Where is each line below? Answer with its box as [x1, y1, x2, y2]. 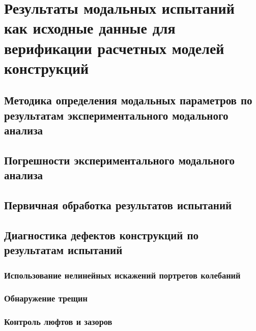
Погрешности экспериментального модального [4, 152, 235, 168]
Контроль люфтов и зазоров [4, 315, 112, 328]
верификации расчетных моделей [4, 37, 224, 58]
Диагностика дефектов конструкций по [4, 227, 199, 242]
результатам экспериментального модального [4, 107, 229, 123]
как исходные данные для [4, 17, 176, 38]
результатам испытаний [4, 242, 123, 258]
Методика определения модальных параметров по [4, 92, 252, 108]
